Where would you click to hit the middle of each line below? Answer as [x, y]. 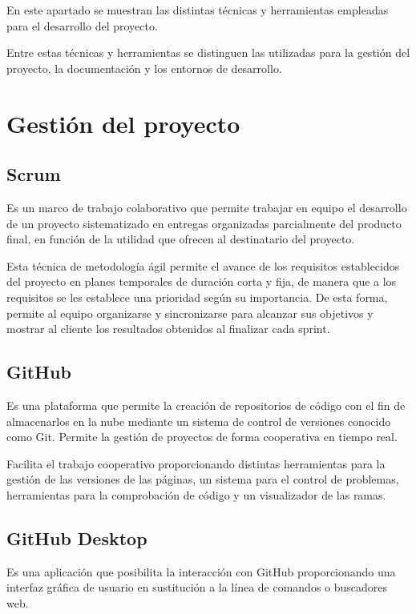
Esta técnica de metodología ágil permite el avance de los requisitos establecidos [203, 265]
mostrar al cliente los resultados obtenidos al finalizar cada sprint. [168, 329]
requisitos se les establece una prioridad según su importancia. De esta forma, [197, 297]
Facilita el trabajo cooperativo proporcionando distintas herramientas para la [196, 463]
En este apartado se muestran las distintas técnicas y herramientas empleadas [198, 10]
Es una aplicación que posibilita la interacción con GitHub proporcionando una [201, 571]
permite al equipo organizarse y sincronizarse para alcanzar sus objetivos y [190, 313]
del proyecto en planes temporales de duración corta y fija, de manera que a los [202, 281]
